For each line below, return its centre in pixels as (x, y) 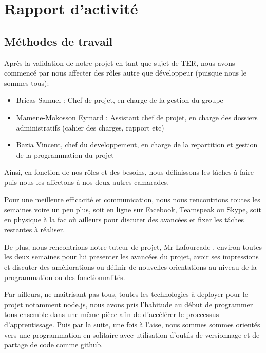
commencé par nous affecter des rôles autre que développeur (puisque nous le (125, 73)
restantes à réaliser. (35, 229)
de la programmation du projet (65, 154)
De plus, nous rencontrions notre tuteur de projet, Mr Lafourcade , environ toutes (133, 246)
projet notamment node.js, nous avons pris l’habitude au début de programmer (129, 304)
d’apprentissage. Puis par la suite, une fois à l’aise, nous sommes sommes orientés (132, 324)
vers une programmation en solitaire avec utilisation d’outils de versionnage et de (132, 334)
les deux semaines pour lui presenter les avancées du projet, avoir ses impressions (131, 257)
